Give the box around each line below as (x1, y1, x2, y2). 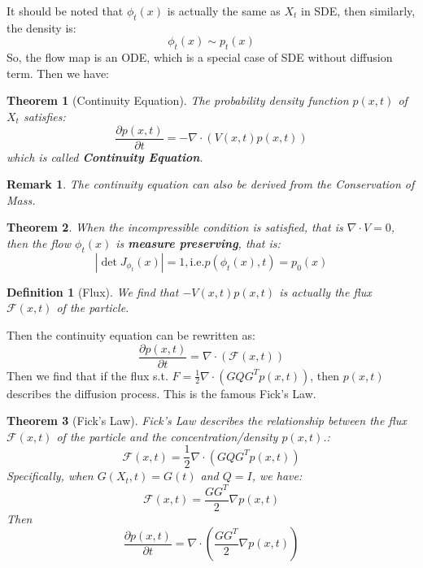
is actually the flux (279, 283, 372, 300)
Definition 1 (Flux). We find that (7, 283, 179, 300)
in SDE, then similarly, (300, 2, 416, 19)
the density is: (7, 19, 76, 36)
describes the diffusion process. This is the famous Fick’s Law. (7, 384, 316, 401)
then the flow (7, 235, 72, 251)
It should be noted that (7, 2, 124, 19)
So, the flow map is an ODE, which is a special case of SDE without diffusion (7, 49, 393, 66)
